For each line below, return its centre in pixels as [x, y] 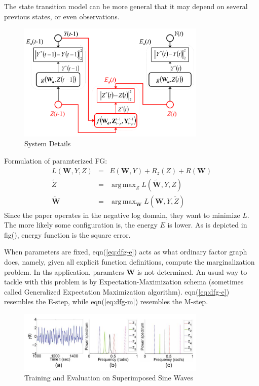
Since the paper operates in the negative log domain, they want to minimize [122, 215]
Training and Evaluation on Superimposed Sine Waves [109, 378]
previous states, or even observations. [62, 16]
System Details [48, 143]
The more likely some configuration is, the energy [81, 225]
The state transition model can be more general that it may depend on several [126, 6]
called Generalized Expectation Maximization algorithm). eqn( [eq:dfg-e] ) [117, 291]
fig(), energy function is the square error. [67, 234]
